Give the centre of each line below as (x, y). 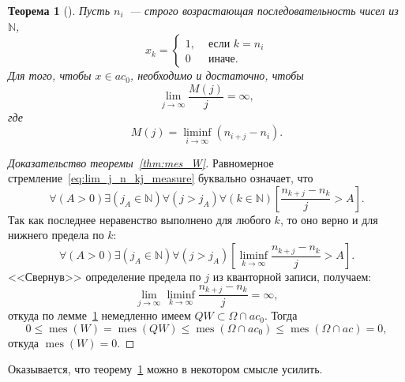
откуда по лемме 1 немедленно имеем (99, 315)
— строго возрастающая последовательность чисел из (264, 10)
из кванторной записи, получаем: (292, 277)
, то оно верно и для (329, 219)
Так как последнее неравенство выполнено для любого (139, 219)
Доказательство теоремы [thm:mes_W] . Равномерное (141, 162)
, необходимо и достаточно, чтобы (217, 75)
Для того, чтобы (50, 75)
